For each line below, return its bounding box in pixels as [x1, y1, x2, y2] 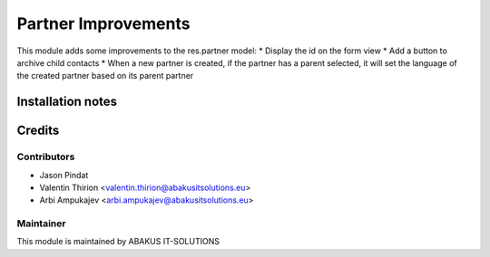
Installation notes [16, 94, 118, 109]
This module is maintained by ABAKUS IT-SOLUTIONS [16, 236, 220, 247]
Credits [16, 123, 60, 138]
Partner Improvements [16, 14, 191, 33]
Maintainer [16, 217, 66, 230]
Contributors [16, 150, 75, 163]
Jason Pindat [39, 169, 89, 180]
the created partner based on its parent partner [16, 71, 194, 81]
